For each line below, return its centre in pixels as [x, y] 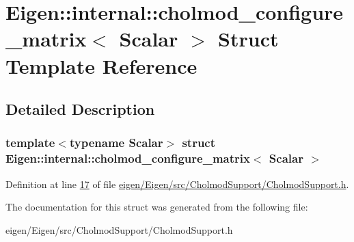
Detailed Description [80, 109]
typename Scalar [116, 143]
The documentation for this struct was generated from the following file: [157, 207]
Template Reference [101, 65]
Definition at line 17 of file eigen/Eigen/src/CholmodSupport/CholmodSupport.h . [177, 184]
